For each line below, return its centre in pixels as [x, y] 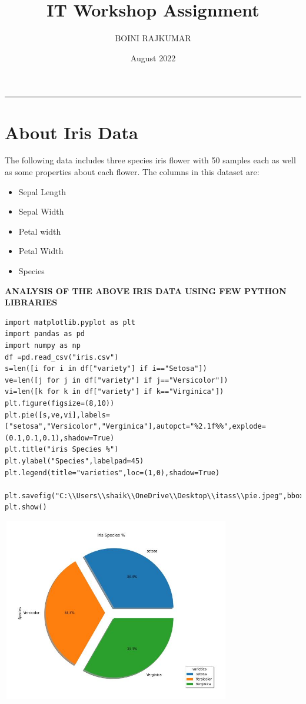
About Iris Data [71, 132]
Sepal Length [42, 191]
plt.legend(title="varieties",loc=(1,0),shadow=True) [112, 473]
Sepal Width [41, 211]
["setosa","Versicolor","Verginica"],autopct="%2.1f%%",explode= [135, 427]
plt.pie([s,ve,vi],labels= [57, 415]
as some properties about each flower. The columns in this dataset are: [132, 172]
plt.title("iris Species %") [62, 450]
